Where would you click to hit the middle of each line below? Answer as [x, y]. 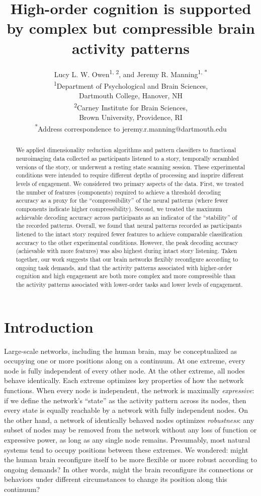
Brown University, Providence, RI [131, 117]
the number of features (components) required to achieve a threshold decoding [118, 192]
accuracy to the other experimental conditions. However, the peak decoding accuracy [127, 242]
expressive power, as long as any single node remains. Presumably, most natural [127, 439]
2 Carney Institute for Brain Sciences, [131, 106]
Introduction [49, 326]
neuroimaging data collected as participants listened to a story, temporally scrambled [127, 159]
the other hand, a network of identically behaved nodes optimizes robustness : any [129, 420]
